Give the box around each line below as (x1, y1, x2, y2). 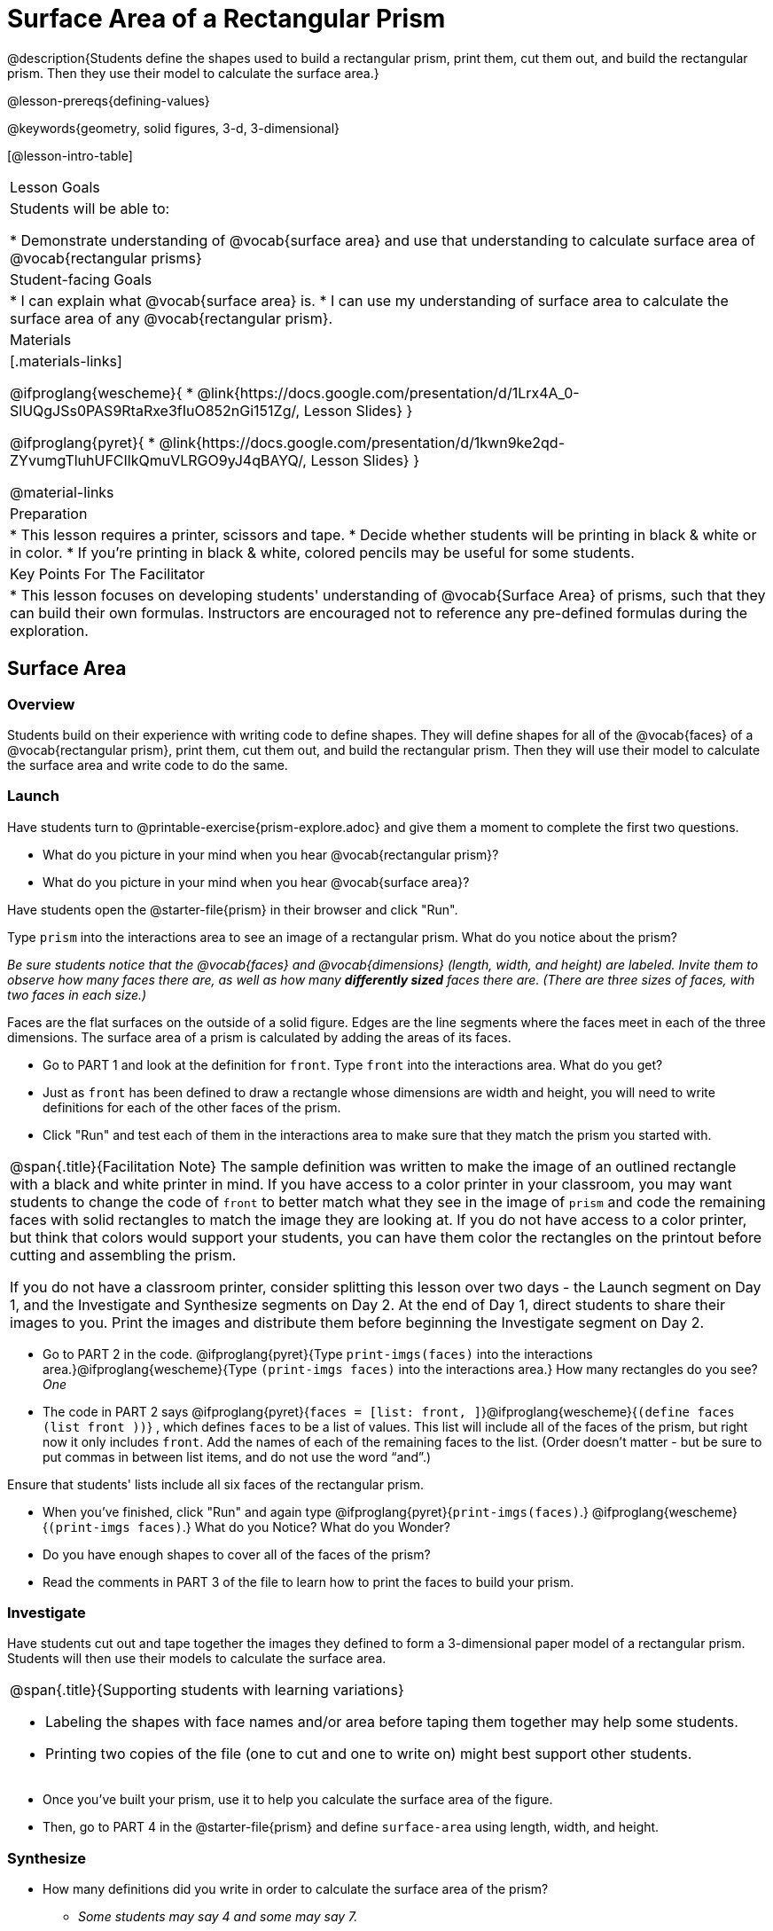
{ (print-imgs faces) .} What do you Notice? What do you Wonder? (43, 1519, 450, 1535)
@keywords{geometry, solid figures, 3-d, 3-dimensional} (7, 120, 340, 136)
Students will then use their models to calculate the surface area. (7, 1651, 386, 1667)
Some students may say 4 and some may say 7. (78, 1909, 358, 1925)
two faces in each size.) (7, 986, 147, 1002)
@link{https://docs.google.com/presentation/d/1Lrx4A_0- (197, 383, 580, 402)
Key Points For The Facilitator (10, 564, 206, 583)
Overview (7, 695, 75, 713)
